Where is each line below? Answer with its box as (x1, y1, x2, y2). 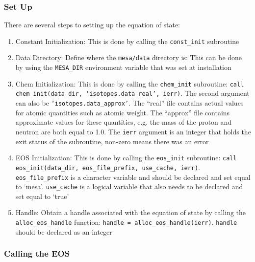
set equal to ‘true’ (15, 191, 69, 201)
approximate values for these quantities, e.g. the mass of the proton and (15, 117, 232, 127)
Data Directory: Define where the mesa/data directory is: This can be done (15, 52, 242, 63)
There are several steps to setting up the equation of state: (4, 20, 180, 30)
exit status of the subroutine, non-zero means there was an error (15, 136, 209, 146)
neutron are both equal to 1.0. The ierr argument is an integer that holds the (15, 126, 251, 136)
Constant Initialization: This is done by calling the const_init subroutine (15, 36, 239, 46)
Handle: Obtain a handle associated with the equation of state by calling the (15, 207, 246, 218)
